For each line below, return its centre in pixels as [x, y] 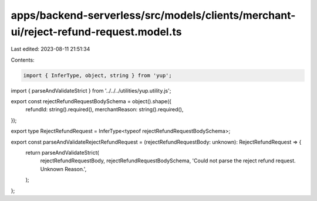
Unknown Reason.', [63, 169]
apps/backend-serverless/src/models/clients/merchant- [153, 15]
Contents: [23, 60]
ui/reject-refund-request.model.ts [96, 32]
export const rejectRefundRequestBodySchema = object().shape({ [91, 101]
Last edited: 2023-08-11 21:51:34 [50, 49]
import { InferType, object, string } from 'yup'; [98, 75]
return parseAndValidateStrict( [62, 153]
